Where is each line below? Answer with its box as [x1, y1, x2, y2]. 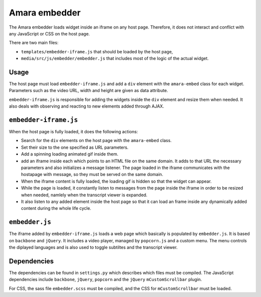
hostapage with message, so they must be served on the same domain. [21, 172, 163, 177]
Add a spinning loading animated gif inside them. [21, 151, 118, 157]
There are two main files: [9, 40, 59, 46]
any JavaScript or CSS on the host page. [9, 31, 90, 36]
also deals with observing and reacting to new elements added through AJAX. [9, 103, 164, 109]
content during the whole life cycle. [21, 205, 91, 211]
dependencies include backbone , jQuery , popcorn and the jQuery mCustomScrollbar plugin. [9, 277, 203, 282]
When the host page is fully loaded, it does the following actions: [9, 129, 138, 135]
